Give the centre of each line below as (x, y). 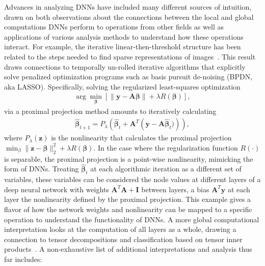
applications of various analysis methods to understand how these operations (124, 36)
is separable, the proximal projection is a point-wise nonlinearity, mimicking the (129, 158)
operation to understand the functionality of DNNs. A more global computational (132, 219)
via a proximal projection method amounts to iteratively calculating (110, 111)
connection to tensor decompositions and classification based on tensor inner (123, 239)
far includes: (23, 259)
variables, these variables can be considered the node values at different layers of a (132, 179)
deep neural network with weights (57, 189)
